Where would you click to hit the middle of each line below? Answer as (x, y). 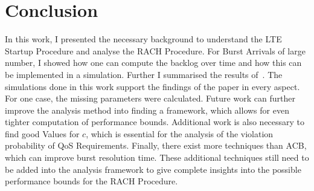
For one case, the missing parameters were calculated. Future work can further (150, 98)
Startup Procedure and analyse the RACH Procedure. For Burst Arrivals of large (155, 50)
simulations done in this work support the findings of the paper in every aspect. (152, 86)
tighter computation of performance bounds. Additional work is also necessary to (155, 122)
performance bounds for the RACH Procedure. (91, 181)
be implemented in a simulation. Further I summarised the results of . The (144, 74)
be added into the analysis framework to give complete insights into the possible (153, 169)
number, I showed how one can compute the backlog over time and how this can (153, 63)
